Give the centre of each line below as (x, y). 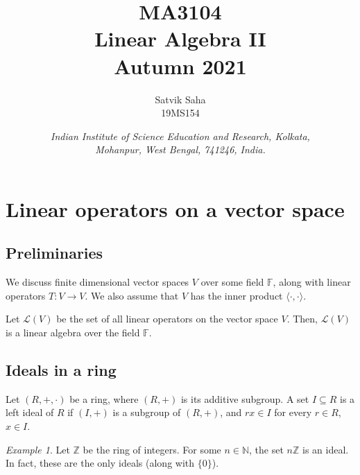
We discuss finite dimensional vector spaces (97, 282)
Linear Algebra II (180, 38)
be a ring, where (104, 398)
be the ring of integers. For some (152, 449)
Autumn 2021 (180, 66)
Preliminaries (54, 253)
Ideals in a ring (61, 370)
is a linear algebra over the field (73, 332)
